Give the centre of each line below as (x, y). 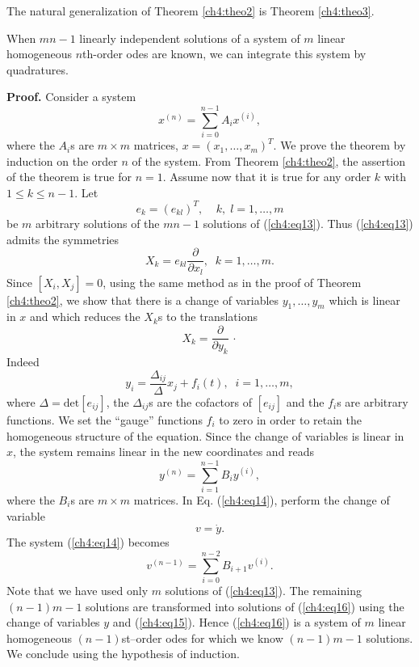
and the (305, 402)
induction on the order (62, 160)
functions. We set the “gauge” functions (105, 420)
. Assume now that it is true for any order (267, 177)
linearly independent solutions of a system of (190, 38)
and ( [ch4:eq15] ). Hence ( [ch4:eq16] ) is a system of (237, 622)
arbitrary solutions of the (98, 223)
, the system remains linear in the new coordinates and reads (164, 452)
